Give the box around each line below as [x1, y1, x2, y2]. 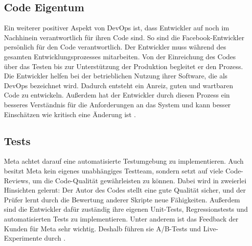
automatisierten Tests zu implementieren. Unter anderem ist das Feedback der [4, 213, 239, 223]
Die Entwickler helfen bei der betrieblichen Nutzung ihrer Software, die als [4, 71, 228, 81]
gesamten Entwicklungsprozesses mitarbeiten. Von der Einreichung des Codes [4, 51, 236, 61]
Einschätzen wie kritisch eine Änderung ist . [4, 109, 136, 119]
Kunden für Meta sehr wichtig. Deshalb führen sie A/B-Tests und [4, 223, 201, 233]
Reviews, [4, 175, 30, 185]
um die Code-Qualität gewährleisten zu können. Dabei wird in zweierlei [32, 175, 247, 185]
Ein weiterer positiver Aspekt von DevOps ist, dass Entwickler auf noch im [4, 23, 229, 33]
